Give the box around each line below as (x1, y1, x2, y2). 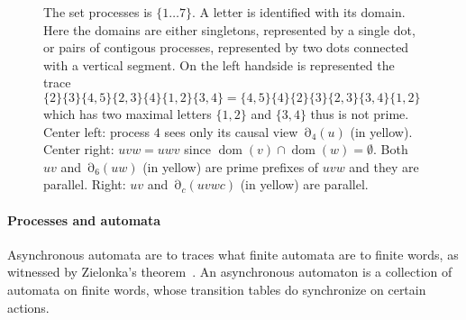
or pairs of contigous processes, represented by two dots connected (43, 38, 409, 57)
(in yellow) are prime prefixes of (142, 157, 319, 176)
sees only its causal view (164, 122, 298, 141)
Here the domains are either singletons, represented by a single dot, (43, 20, 416, 39)
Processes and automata (7, 210, 160, 229)
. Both (373, 140, 408, 159)
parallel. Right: (43, 175, 126, 194)
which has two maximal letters (43, 104, 212, 123)
